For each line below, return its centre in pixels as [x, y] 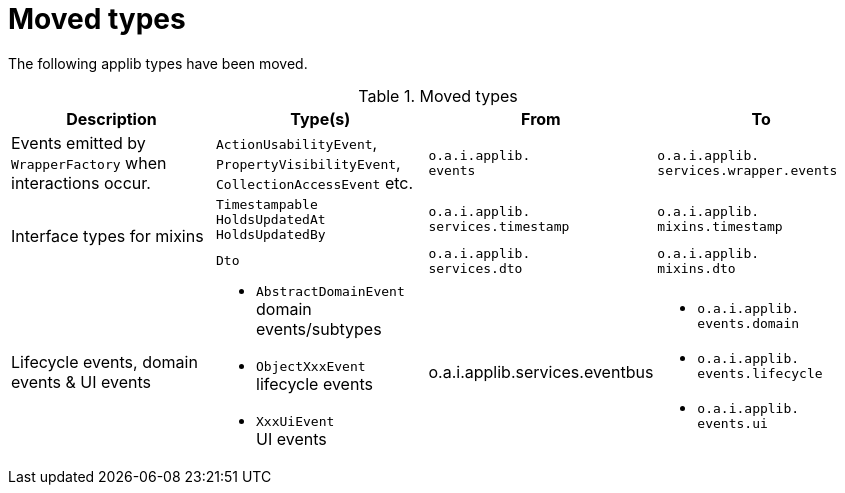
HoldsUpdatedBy [271, 234]
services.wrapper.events [747, 170]
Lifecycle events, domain [104, 362]
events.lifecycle [760, 374]
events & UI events [81, 382]
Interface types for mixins [107, 236]
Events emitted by [78, 142]
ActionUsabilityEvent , [297, 142]
